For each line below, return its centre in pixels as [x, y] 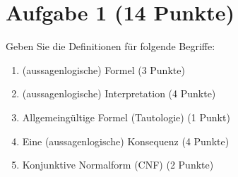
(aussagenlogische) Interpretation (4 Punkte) [119, 93]
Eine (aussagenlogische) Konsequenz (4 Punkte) [126, 141]
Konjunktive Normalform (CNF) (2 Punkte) [118, 165]
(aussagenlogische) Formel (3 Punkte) [103, 69]
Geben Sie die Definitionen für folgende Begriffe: [111, 46]
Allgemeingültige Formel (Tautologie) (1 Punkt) [126, 117]
